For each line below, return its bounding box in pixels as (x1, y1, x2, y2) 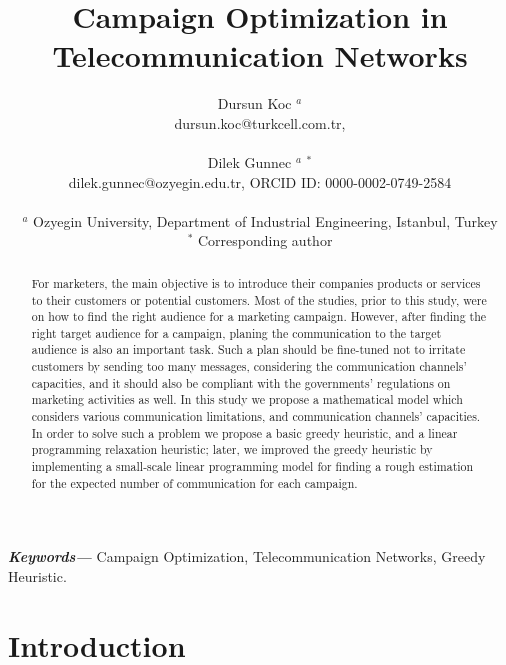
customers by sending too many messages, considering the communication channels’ (31, 358, 467, 375)
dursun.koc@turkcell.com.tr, (174, 112, 346, 133)
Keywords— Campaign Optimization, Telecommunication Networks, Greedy (8, 546, 486, 567)
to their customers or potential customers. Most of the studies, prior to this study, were (31, 291, 487, 308)
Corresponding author (197, 230, 333, 251)
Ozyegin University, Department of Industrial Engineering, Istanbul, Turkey (33, 210, 498, 231)
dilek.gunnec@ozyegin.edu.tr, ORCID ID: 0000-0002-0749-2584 (68, 171, 452, 192)
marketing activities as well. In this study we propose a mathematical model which (31, 391, 463, 408)
